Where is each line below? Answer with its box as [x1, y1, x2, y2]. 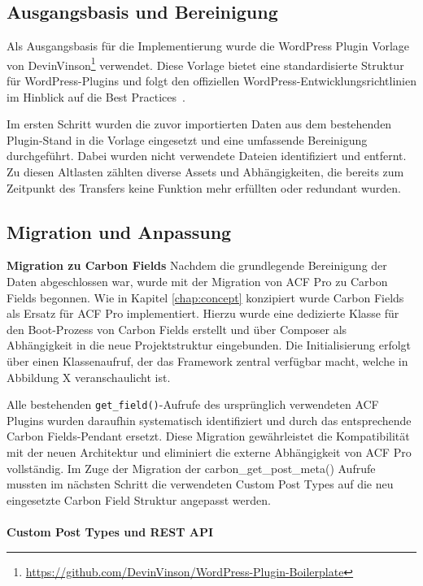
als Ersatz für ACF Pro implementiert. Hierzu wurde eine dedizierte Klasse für [7, 305, 399, 322]
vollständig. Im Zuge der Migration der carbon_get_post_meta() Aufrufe [7, 459, 376, 476]
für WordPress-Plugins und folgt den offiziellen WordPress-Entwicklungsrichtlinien [7, 72, 416, 89]
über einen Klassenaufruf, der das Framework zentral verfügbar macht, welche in [7, 352, 408, 369]
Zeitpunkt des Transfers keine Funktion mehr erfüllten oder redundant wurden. [7, 179, 401, 196]
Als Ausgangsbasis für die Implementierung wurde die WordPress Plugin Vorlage [7, 37, 410, 54]
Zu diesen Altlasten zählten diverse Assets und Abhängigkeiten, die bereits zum [7, 163, 404, 180]
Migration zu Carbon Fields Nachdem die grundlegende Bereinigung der [7, 257, 387, 274]
